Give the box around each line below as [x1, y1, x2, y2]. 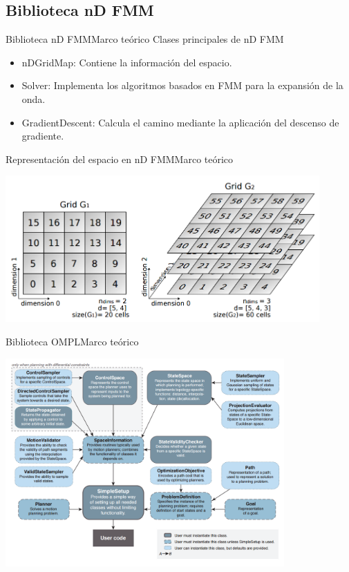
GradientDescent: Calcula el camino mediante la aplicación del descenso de [21, 115, 339, 129]
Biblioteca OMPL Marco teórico [6, 334, 139, 349]
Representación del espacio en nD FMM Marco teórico [6, 151, 234, 166]
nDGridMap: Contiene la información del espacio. [21, 55, 232, 69]
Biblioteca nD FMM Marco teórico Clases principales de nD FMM [6, 32, 284, 46]
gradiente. [21, 128, 64, 143]
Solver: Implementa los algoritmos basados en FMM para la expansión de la [21, 78, 343, 93]
